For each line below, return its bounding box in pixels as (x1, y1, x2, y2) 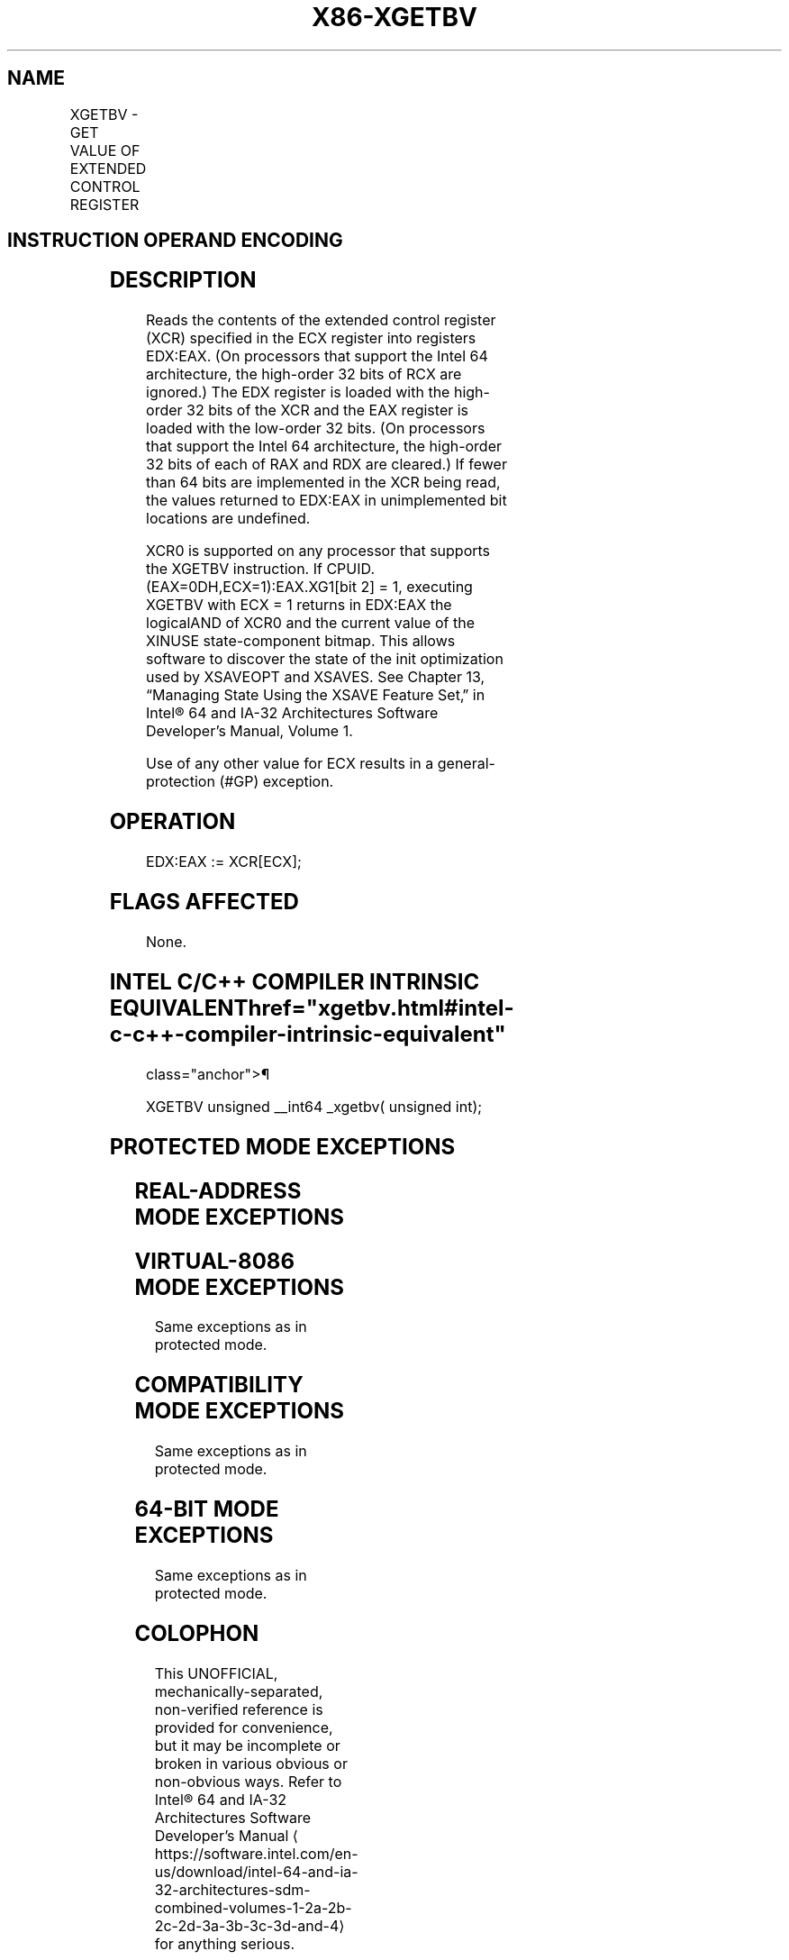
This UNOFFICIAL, (154, 1664, 278, 1682)
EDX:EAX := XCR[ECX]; (146, 852, 302, 871)
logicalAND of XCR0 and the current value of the (146, 614, 475, 633)
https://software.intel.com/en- (154, 1844, 358, 1863)
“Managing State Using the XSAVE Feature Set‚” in (146, 686, 485, 705)
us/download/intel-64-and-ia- (154, 1862, 358, 1881)
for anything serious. (154, 1934, 295, 1953)
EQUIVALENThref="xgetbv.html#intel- (109, 994, 514, 1021)
